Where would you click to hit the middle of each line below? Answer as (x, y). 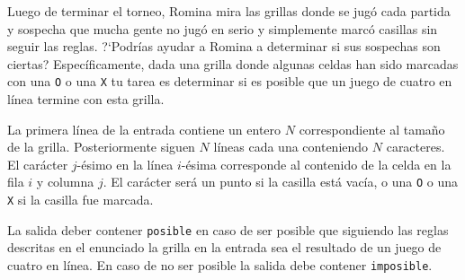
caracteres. (416, 147)
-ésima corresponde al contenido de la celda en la (316, 164)
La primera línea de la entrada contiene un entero (144, 129)
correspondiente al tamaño (372, 129)
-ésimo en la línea (125, 164)
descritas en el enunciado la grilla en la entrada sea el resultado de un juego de (224, 247)
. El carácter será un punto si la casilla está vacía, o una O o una (281, 182)
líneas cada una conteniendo (291, 147)
